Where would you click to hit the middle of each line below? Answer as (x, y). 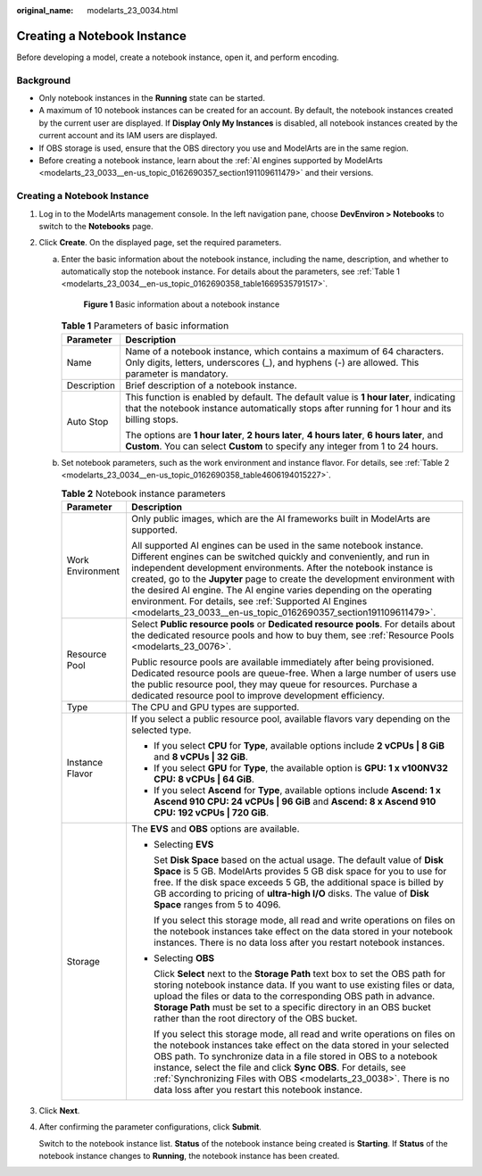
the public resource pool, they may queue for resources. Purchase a (274, 684)
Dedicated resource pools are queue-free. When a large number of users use (294, 673)
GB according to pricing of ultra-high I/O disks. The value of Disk (291, 893)
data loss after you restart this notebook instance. (258, 1089)
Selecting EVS (183, 844)
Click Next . (59, 1110)
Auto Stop (87, 421)
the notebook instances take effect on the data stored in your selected (301, 1045)
